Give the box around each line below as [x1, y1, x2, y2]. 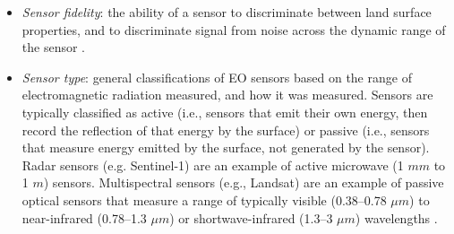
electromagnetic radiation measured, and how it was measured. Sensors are [21, 85, 433, 104]
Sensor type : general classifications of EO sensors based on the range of [21, 67, 412, 86]
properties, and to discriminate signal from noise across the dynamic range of [21, 20, 446, 39]
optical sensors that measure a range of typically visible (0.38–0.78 [21, 190, 387, 209]
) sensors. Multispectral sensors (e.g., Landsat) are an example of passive [43, 173, 444, 192]
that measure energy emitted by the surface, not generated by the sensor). [21, 138, 430, 157]
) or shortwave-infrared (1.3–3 [169, 208, 333, 227]
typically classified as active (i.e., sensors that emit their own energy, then [21, 102, 428, 121]
